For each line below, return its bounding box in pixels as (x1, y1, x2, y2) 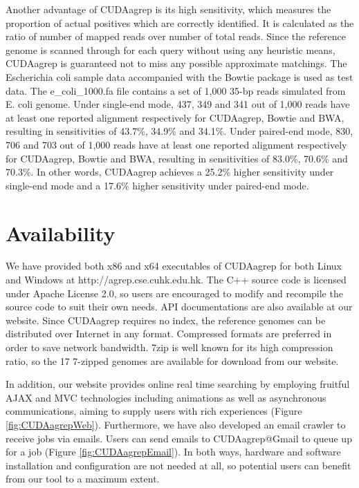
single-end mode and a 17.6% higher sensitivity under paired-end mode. (6, 178, 309, 192)
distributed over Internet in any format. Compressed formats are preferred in (6, 326, 332, 341)
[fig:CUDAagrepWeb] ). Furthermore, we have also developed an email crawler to (6, 417, 346, 431)
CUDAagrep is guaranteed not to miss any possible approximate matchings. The (6, 56, 347, 71)
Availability (6, 218, 116, 247)
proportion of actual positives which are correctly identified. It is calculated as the (6, 15, 354, 30)
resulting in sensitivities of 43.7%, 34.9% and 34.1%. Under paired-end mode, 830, (6, 124, 353, 138)
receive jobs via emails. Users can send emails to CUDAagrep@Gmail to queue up (6, 431, 352, 445)
